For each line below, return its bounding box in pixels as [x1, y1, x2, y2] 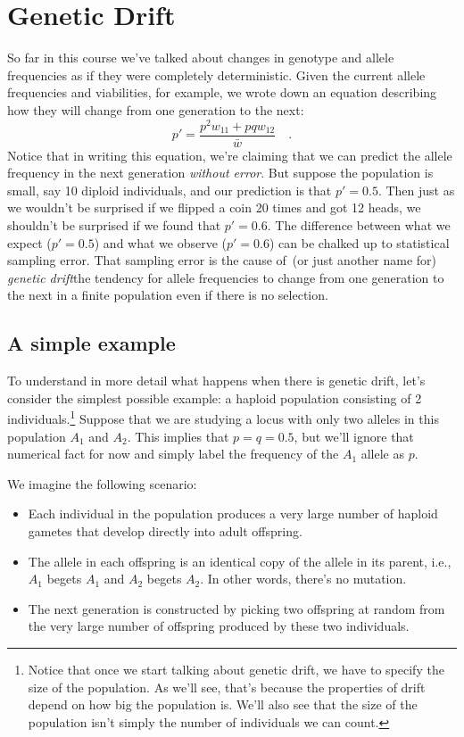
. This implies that [127, 426, 229, 445]
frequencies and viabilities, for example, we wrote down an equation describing [7, 83, 437, 102]
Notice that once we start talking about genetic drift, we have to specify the [28, 659, 444, 678]
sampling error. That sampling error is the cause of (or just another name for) [7, 251, 437, 269]
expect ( [7, 233, 52, 252]
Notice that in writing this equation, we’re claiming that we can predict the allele [7, 145, 452, 164]
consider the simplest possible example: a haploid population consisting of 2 [7, 388, 422, 407]
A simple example [7, 329, 176, 357]
